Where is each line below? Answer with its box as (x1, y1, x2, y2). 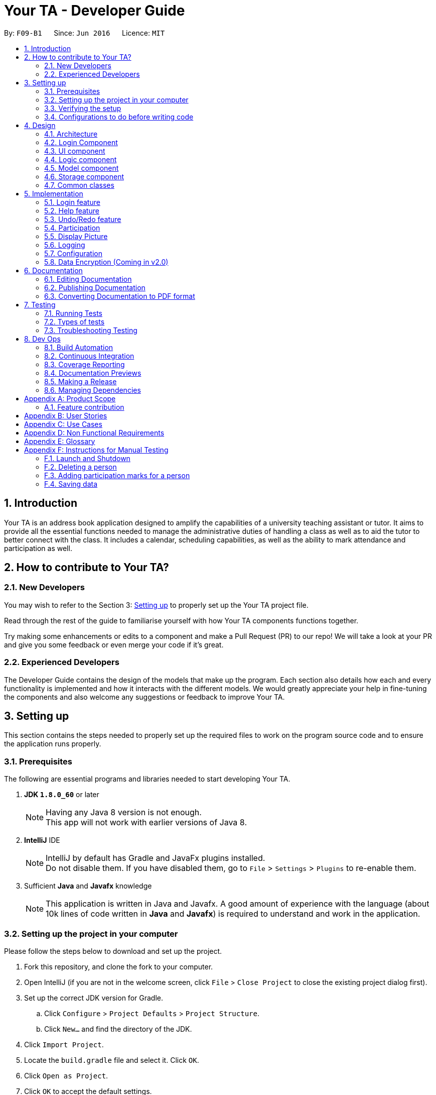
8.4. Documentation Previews (44, 368, 141, 377)
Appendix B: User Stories (24, 411, 107, 420)
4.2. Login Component (44, 138, 118, 147)
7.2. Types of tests (44, 317, 105, 326)
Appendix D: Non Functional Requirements (24, 428, 165, 437)
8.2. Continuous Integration (44, 351, 134, 360)
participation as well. (4, 543, 72, 553)
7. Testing (24, 300, 56, 309)
